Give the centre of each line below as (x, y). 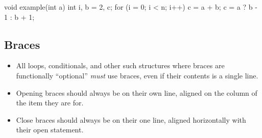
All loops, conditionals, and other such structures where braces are (120, 65)
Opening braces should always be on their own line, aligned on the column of (137, 92)
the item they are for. (50, 103)
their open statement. (50, 130)
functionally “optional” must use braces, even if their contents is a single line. (137, 75)
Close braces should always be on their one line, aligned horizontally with (131, 119)
